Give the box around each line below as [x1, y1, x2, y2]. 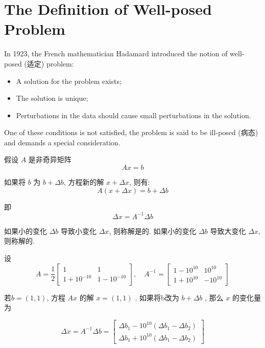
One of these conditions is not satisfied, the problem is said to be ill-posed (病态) [4, 127, 258, 138]
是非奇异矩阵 [28, 154, 71, 165]
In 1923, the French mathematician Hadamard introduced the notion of [4, 48, 228, 59]
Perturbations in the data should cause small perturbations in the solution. [16, 110, 251, 120]
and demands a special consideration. [4, 137, 121, 147]
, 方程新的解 [63, 177, 104, 187]
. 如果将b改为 [135, 292, 179, 302]
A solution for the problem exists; [16, 75, 122, 86]
